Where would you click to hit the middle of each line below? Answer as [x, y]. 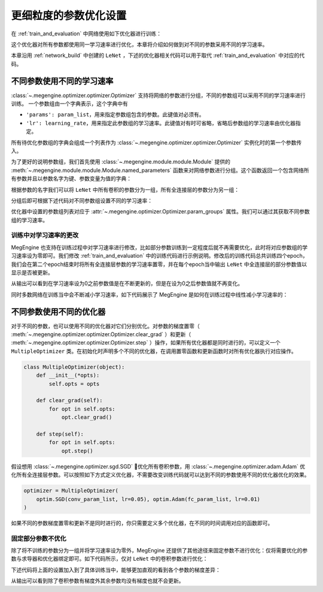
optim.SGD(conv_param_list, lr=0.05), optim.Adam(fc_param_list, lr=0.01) [148, 499]
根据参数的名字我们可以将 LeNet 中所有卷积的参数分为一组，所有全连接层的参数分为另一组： [125, 189]
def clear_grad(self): [69, 401]
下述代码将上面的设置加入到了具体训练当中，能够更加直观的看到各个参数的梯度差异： [116, 570]
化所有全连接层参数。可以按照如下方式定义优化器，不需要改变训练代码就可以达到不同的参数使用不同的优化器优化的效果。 [160, 475]
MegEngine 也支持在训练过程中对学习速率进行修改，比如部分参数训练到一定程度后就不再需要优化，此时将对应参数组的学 [159, 247]
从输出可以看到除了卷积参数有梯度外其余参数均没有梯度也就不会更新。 [97, 581]
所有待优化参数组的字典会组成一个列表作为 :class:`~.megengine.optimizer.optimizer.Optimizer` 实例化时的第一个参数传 [156, 142]
